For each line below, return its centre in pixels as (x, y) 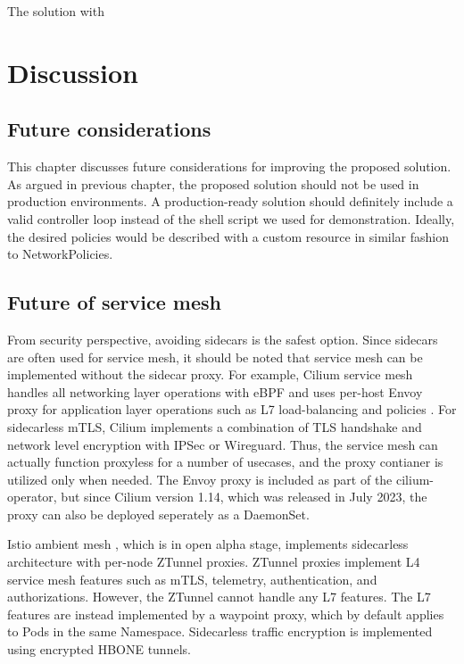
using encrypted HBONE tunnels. (99, 649)
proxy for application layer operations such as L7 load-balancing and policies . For (232, 409)
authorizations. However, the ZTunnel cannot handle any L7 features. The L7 (219, 597)
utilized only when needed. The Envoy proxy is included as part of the (200, 479)
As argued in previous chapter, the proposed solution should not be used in (213, 183)
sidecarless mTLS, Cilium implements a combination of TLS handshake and (215, 426)
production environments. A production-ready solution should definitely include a (230, 201)
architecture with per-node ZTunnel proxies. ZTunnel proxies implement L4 (214, 562)
